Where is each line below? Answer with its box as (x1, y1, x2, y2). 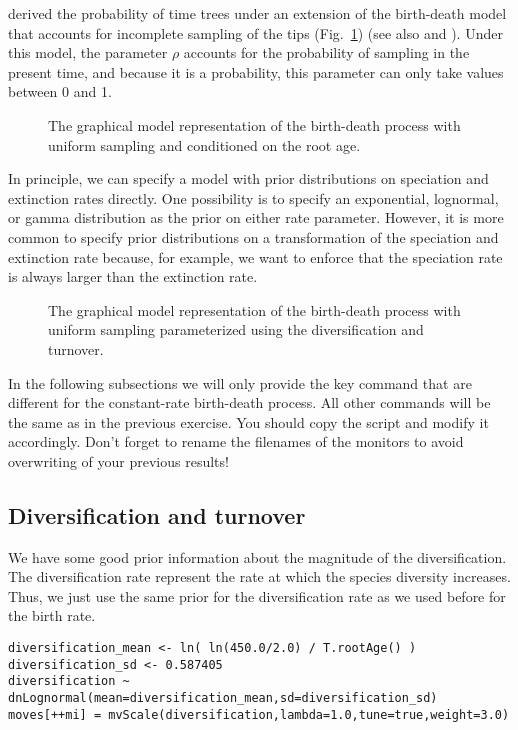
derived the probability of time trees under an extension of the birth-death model (8, 3, 507, 23)
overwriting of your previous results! (8, 450, 229, 471)
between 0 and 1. (8, 81, 112, 102)
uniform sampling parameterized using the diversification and (48, 319, 424, 340)
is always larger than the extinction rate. (8, 266, 258, 287)
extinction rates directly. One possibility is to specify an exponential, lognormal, (8, 187, 499, 208)
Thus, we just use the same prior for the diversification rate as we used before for (8, 585, 506, 606)
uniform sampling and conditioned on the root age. (48, 134, 361, 155)
